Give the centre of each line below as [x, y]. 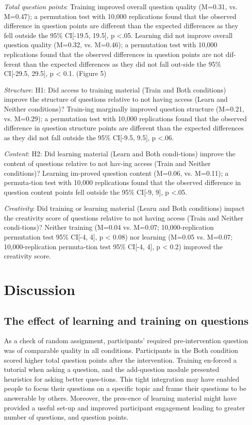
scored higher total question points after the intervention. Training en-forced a [120, 360]
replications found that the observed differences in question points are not [114, 54]
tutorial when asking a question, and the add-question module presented [112, 369]
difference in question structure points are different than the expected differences [124, 128]
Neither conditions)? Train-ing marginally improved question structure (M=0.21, [124, 108]
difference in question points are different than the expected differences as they [121, 26]
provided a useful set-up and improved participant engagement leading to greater [125, 407]
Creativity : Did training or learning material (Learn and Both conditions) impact [124, 208]
